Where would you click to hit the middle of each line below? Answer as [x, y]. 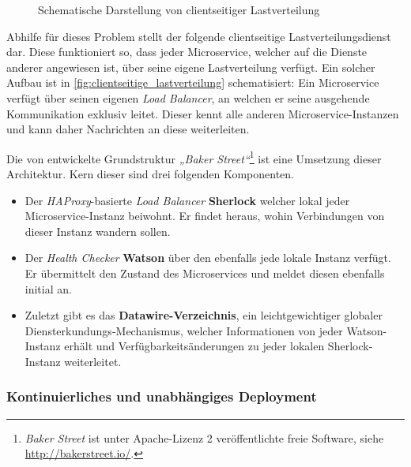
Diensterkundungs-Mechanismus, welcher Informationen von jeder [184, 330]
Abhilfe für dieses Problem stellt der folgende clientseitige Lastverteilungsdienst [199, 36]
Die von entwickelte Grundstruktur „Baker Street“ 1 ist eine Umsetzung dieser [194, 157]
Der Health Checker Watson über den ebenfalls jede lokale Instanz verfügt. [208, 258]
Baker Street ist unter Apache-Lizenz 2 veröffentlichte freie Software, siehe [204, 437]
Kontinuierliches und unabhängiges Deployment [162, 396]
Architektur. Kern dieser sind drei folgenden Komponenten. [150, 174]
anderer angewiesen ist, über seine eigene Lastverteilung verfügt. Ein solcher [191, 67]
